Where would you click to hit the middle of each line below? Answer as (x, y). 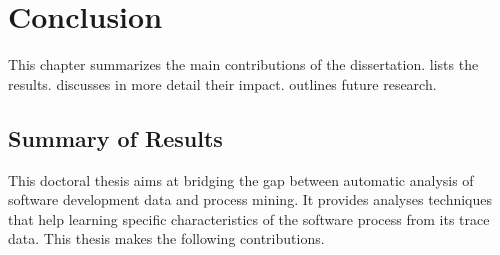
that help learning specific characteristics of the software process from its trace (249, 218)
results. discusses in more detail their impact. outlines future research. (222, 83)
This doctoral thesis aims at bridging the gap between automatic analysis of (241, 179)
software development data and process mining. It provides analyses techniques (250, 199)
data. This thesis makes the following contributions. (166, 238)
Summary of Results (115, 137)
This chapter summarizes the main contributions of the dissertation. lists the (243, 64)
